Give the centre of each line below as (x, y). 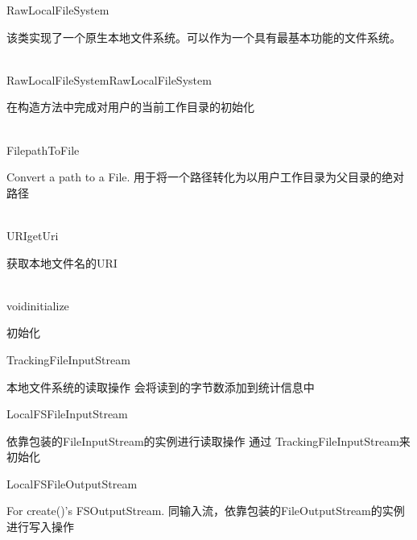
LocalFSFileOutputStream (72, 483)
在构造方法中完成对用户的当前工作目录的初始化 (130, 107)
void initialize (38, 305)
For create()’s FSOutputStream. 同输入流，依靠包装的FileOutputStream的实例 (206, 511)
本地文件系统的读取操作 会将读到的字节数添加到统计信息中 (161, 386)
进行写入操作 (40, 527)
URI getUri (33, 235)
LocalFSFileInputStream (67, 414)
